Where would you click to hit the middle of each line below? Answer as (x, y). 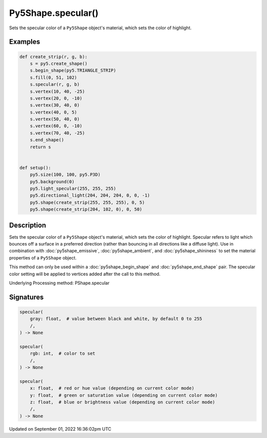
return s (41, 147)
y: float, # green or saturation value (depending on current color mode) (124, 395)
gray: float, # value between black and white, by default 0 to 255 (116, 319)
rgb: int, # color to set (63, 354)
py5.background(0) (52, 182)
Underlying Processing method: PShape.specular (59, 283)
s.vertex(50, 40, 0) (55, 119)
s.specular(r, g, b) (55, 85)
